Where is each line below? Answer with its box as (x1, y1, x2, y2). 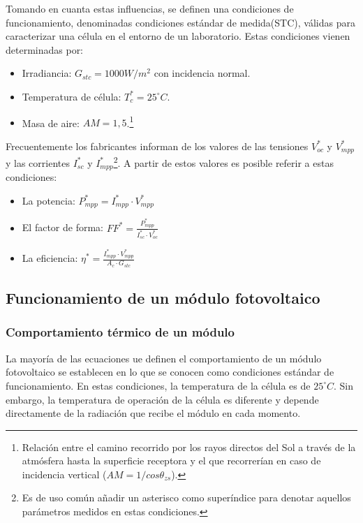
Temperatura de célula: (22, 89, 121, 103)
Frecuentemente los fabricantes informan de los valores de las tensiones (6, 138, 309, 153)
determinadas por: (6, 42, 84, 57)
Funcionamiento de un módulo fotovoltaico (6, 287, 320, 309)
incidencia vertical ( (22, 466, 107, 481)
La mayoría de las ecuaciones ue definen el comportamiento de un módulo (6, 351, 322, 365)
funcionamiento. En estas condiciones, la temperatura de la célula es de (6, 378, 311, 392)
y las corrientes (6, 155, 70, 170)
